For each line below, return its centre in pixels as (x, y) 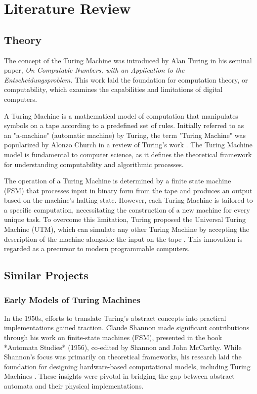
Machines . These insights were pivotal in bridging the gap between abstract (119, 376)
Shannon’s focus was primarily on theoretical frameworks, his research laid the (123, 357)
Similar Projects (46, 275)
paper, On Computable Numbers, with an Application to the (94, 70)
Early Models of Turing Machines (72, 299)
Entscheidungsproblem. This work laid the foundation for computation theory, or (126, 79)
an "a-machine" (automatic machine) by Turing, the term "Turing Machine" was (125, 135)
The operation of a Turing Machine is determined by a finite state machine (118, 181)
